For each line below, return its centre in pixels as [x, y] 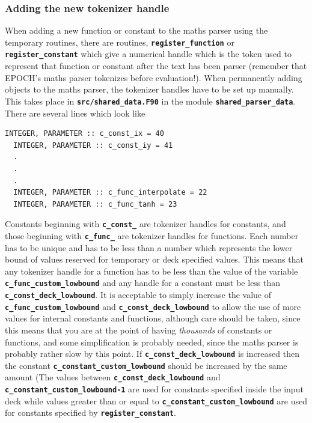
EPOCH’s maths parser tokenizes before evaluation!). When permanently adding [154, 77]
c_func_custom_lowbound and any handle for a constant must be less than [143, 283]
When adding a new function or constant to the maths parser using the [136, 30]
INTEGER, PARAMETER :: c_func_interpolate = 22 [110, 193]
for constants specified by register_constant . [90, 412]
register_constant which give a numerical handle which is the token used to [148, 54]
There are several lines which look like [75, 113]
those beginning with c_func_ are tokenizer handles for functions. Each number [152, 235]
